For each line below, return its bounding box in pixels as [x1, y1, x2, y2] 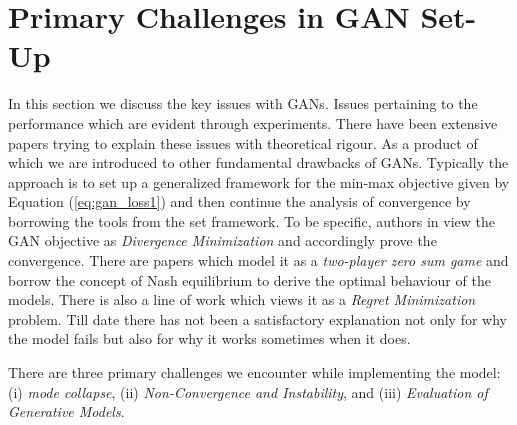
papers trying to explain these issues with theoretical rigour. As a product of [8, 132, 478, 153]
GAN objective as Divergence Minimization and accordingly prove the [8, 230, 437, 251]
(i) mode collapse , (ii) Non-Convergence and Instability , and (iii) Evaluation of [8, 381, 488, 402]
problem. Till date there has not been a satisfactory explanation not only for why [8, 308, 507, 329]
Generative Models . [8, 401, 125, 422]
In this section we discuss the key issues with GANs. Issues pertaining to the [8, 93, 478, 114]
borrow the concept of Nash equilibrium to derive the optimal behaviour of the [8, 269, 491, 290]
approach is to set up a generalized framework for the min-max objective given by [8, 171, 510, 192]
